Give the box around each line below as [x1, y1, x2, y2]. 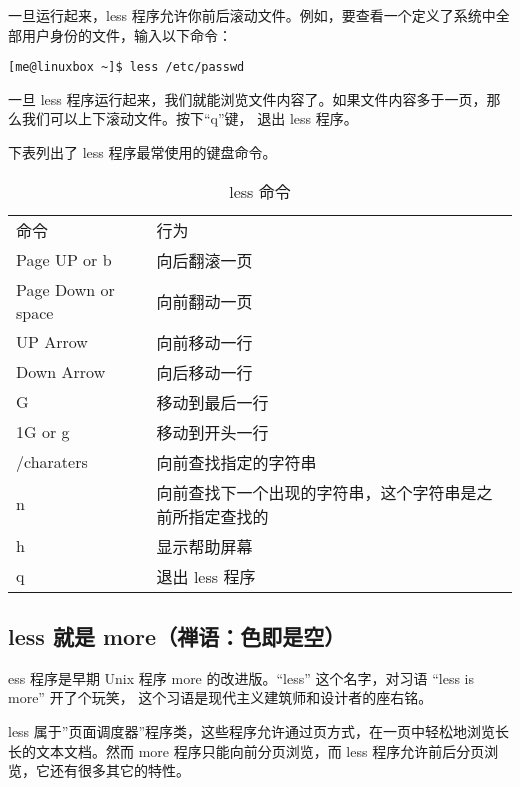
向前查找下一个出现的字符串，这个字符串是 [156, 480, 477, 504]
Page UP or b [16, 248, 112, 272]
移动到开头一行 [156, 420, 269, 444]
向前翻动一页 [156, 289, 253, 313]
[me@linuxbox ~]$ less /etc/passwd [8, 60, 245, 75]
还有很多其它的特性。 [49, 760, 190, 781]
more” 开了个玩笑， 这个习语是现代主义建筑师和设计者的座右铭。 [8, 687, 433, 708]
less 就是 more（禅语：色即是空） [8, 621, 346, 652]
